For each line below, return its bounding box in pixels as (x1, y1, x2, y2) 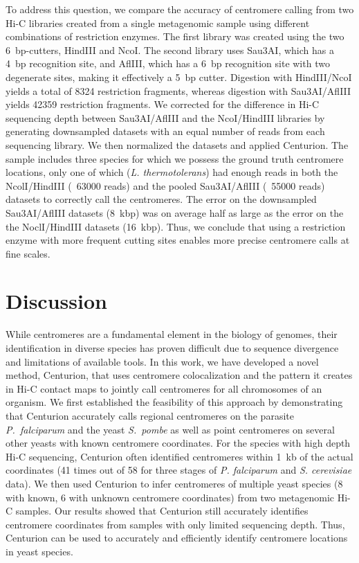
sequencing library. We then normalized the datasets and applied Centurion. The (6, 137, 349, 152)
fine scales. (6, 246, 50, 260)
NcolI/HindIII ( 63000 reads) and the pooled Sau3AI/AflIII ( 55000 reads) (6, 178, 325, 193)
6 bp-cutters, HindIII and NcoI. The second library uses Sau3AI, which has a (6, 42, 334, 57)
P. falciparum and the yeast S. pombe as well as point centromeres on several (6, 422, 335, 436)
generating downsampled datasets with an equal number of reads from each (6, 124, 325, 138)
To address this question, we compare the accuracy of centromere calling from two (6, 2, 354, 16)
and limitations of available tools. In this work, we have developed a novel (6, 354, 319, 368)
